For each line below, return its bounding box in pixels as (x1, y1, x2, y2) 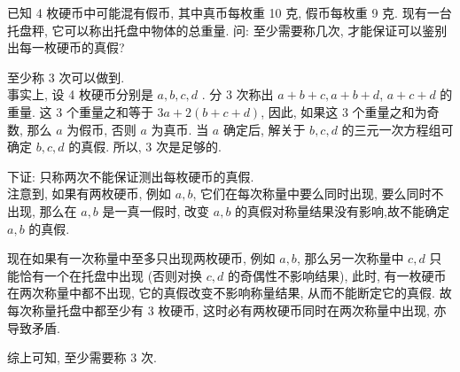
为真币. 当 (151, 120, 209, 138)
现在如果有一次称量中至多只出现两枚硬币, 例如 (7, 249, 276, 267)
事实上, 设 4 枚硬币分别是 (7, 85, 153, 104)
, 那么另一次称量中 (296, 249, 404, 267)
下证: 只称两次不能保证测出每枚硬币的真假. (7, 167, 254, 185)
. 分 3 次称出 (201, 85, 274, 104)
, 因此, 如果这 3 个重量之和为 (261, 102, 427, 120)
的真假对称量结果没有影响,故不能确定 (235, 201, 449, 220)
